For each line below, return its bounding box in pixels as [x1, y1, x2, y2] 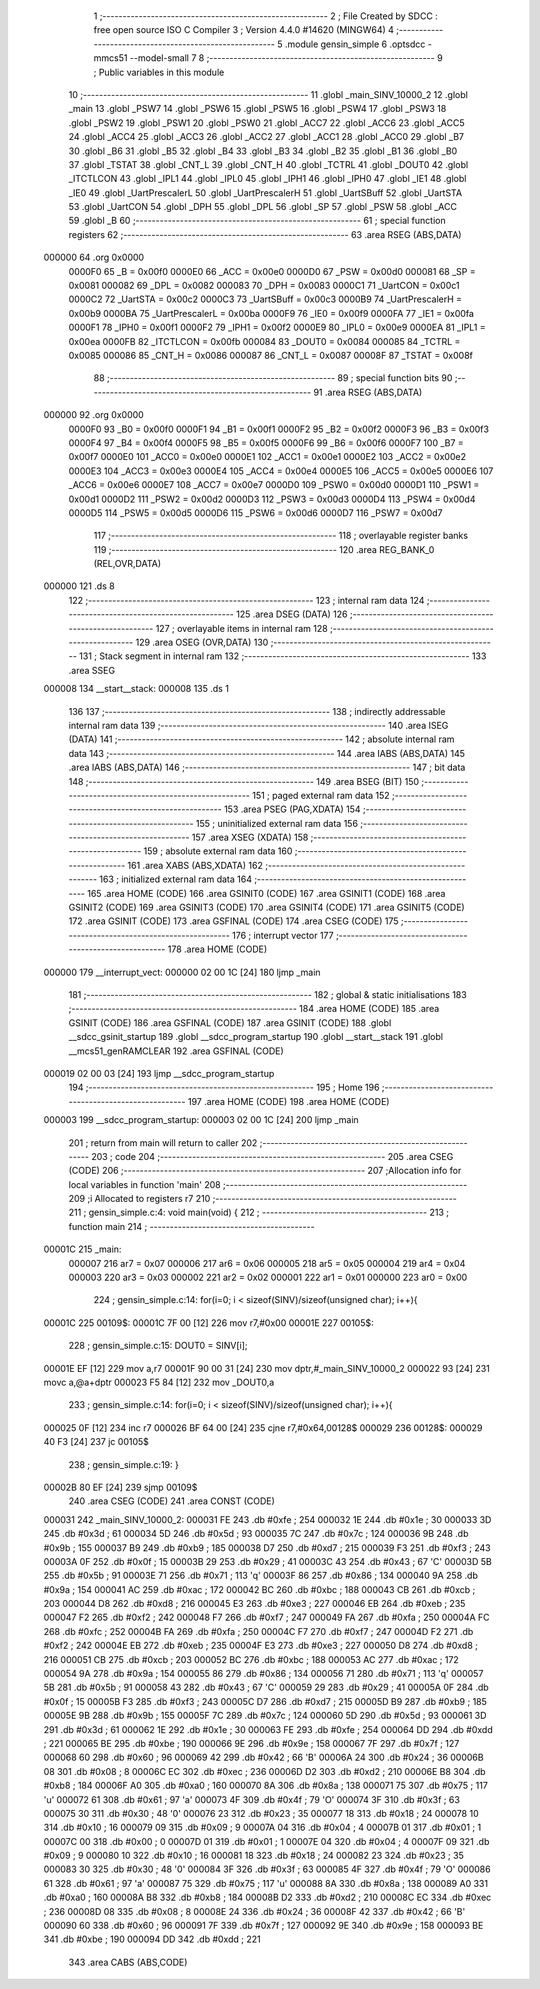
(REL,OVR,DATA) [93, 558, 162, 570]
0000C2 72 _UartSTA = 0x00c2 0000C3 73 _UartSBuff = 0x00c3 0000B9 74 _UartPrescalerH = [68, 293, 463, 305]
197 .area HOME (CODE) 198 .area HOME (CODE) [187, 1095, 390, 1107]
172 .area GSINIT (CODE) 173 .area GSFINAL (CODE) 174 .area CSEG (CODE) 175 [68, 915, 399, 927]
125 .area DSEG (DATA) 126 [235, 608, 349, 620]
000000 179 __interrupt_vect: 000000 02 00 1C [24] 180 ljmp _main [43, 966, 321, 978]
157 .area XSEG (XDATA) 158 [191, 831, 309, 844]
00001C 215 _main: [43, 1243, 122, 1255]
